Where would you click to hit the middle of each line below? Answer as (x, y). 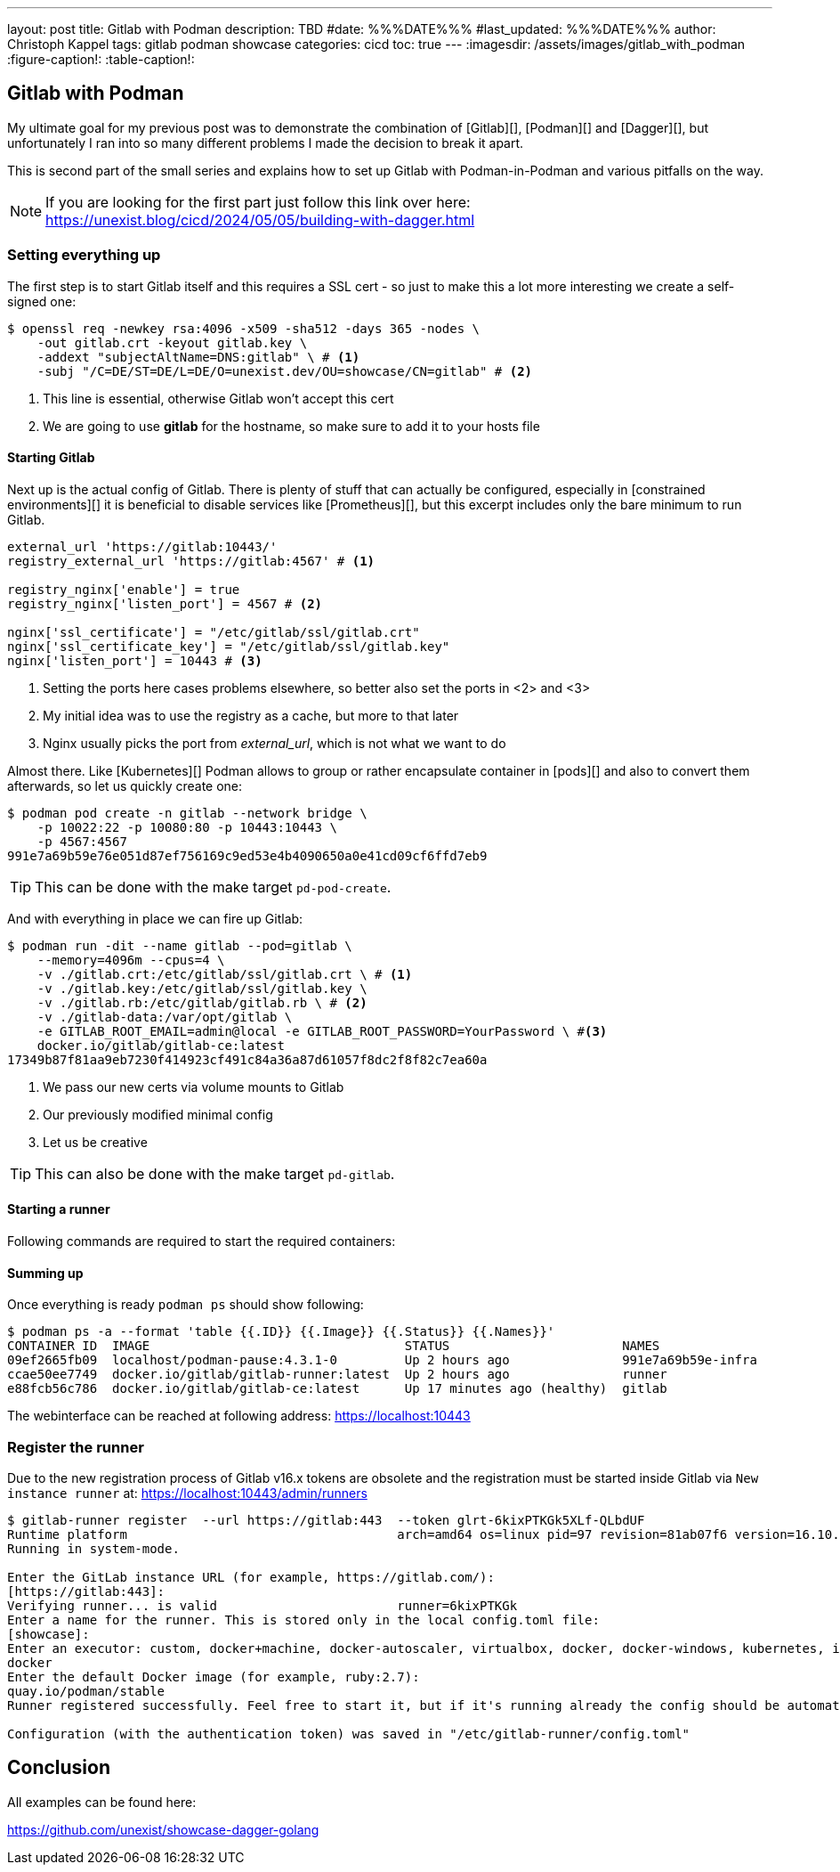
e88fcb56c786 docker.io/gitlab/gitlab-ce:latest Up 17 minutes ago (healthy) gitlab (337, 1389)
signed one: (42, 301)
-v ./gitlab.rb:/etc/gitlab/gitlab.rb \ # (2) (202, 1002)
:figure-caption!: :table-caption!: (101, 59)
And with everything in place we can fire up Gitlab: (155, 918)
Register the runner (76, 1447)
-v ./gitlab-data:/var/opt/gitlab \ (165, 1017)
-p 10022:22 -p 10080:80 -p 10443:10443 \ (187, 827)
